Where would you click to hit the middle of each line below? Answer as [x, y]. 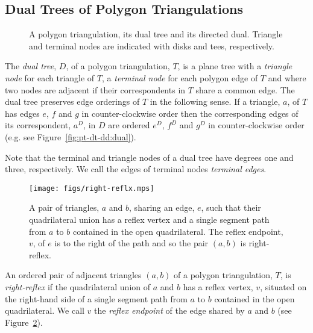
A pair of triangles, [64, 207]
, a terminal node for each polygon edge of [180, 77]
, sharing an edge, [162, 207]
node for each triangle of [50, 77]
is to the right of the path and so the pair [131, 243]
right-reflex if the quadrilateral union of [77, 286]
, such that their [231, 207]
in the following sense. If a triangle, [215, 101]
